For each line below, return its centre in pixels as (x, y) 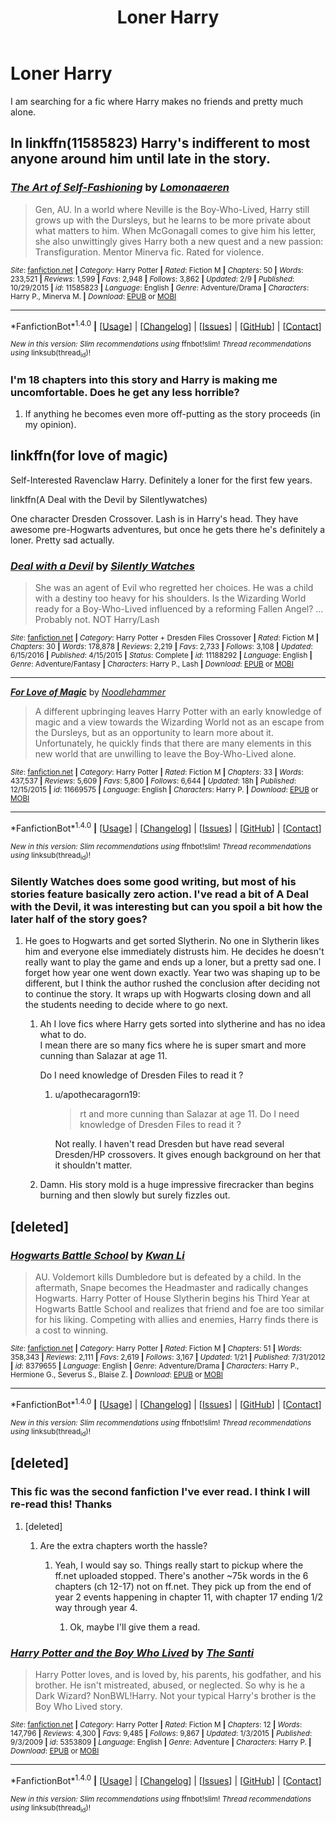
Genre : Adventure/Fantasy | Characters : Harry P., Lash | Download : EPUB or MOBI (152, 664)
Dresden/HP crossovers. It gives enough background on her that (188, 1155)
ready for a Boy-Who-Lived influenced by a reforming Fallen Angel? (174, 609)
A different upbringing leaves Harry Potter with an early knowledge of (178, 712)
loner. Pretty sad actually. (62, 540)
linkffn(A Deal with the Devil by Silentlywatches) (109, 499)
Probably (53, 620)
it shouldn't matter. (93, 1165)
